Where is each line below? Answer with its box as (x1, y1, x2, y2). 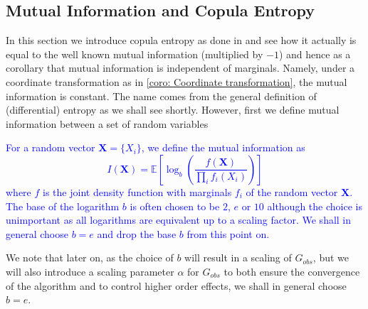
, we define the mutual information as (141, 140, 305, 155)
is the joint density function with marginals (43, 184, 232, 199)
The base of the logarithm (6, 198, 120, 213)
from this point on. (186, 226, 270, 241)
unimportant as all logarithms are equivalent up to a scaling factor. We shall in (6, 212, 352, 227)
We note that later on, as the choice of (6, 250, 174, 265)
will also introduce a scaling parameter (6, 264, 174, 278)
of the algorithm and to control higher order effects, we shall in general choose (6, 278, 347, 293)
